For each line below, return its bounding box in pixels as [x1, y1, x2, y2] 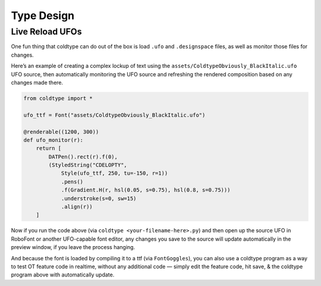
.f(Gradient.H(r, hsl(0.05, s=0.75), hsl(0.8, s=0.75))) [61, 186, 231, 194]
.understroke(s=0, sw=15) [61, 195, 137, 202]
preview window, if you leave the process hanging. [11, 244, 136, 251]
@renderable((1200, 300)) [23, 128, 99, 135]
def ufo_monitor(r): [23, 136, 83, 143]
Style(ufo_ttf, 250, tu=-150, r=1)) [61, 170, 168, 177]
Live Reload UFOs [11, 26, 82, 37]
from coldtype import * [23, 95, 93, 101]
